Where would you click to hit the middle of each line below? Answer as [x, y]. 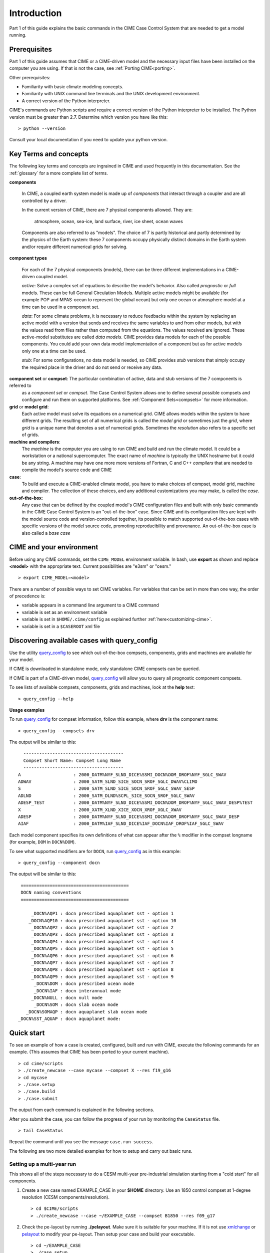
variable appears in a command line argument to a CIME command [90, 605]
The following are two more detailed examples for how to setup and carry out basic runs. [101, 1151]
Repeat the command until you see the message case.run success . [81, 1142]
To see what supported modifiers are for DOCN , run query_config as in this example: [95, 851]
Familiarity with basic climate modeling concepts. [72, 87]
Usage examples [27, 710]
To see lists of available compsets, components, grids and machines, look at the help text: [102, 687]
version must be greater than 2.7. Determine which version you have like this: [88, 117]
